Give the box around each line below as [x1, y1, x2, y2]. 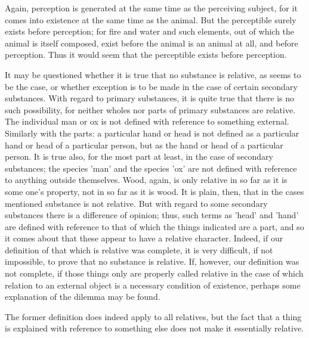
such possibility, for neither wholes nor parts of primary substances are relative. [5, 103, 296, 116]
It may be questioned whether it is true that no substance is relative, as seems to [5, 68, 301, 80]
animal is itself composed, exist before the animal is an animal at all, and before [5, 36, 298, 49]
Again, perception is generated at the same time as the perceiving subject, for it [5, 2, 298, 14]
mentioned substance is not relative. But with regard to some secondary [5, 197, 268, 209]
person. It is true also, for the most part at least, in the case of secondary [5, 150, 273, 163]
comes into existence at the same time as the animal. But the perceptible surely [5, 13, 296, 26]
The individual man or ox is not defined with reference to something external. [5, 115, 289, 128]
